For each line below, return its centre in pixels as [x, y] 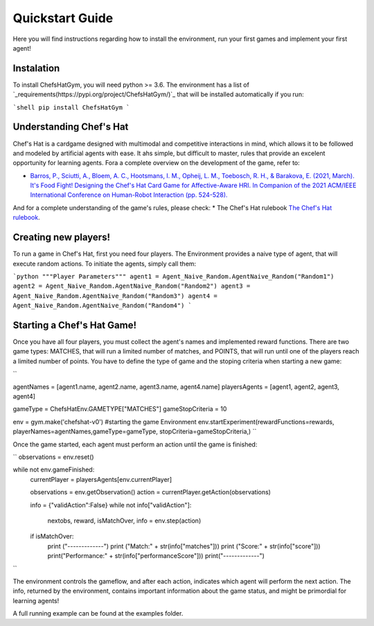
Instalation [36, 68]
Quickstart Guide [63, 18]
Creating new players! [62, 237]
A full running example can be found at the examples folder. [98, 614]
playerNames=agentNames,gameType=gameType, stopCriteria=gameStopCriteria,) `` [135, 432]
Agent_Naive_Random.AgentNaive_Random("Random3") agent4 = [115, 296]
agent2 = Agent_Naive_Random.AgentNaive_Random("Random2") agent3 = [132, 286]
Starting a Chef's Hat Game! [74, 325]
